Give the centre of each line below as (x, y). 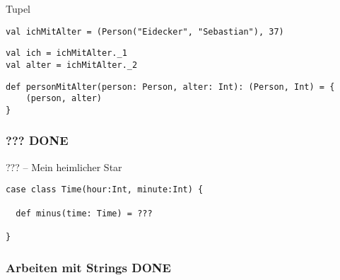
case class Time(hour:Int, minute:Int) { (105, 190)
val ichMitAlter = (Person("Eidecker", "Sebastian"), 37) (145, 31)
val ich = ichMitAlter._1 (66, 53)
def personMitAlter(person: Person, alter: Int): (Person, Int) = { (170, 87)
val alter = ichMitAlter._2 (72, 65)
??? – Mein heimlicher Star (64, 167)
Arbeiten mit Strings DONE (88, 267)
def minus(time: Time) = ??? (84, 213)
